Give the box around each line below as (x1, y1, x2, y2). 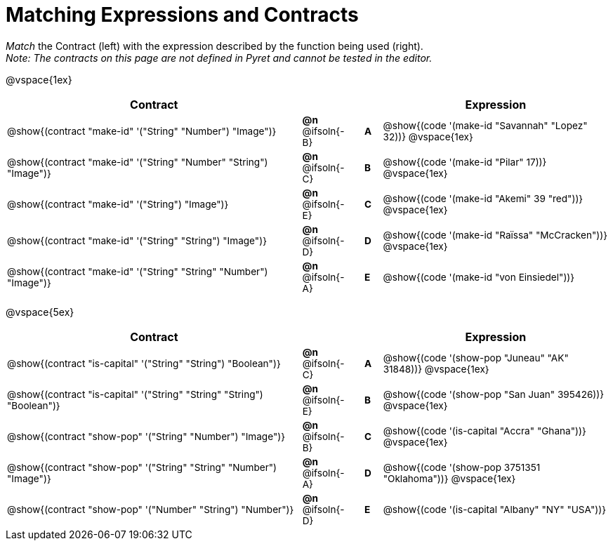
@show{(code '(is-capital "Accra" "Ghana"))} (383, 425, 586, 437)
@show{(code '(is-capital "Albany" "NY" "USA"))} (383, 503, 606, 515)
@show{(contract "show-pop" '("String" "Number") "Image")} (7, 430, 286, 442)
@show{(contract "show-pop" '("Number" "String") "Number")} (7, 503, 294, 515)
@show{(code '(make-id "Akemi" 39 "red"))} (383, 192, 584, 204)
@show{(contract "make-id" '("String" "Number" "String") (7, 156, 268, 168)
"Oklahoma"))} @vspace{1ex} (383, 472, 516, 484)
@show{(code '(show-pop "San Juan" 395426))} (383, 388, 605, 400)
